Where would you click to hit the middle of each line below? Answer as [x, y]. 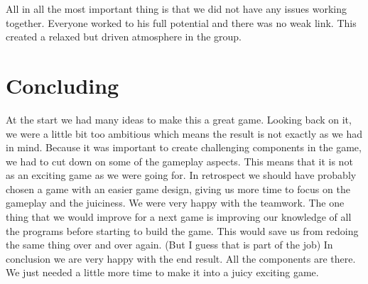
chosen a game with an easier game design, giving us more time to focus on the [178, 189]
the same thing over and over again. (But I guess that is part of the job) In [169, 245]
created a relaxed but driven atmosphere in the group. [124, 37]
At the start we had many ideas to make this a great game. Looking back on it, [179, 119]
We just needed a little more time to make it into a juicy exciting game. [162, 272]
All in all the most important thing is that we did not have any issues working [176, 9]
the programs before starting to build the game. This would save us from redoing [182, 230]
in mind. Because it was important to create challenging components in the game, [184, 147]
